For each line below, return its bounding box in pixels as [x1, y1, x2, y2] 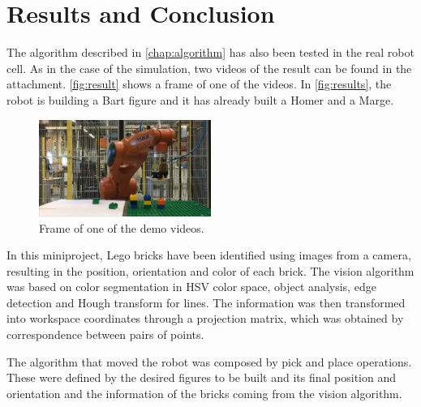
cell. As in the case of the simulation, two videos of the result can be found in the [6, 59, 412, 76]
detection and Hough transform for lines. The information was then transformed [6, 293, 406, 311]
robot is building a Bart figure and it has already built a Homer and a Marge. [6, 91, 394, 108]
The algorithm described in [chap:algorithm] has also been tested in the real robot [6, 44, 415, 61]
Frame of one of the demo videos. [39, 219, 204, 236]
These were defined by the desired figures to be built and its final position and [6, 369, 397, 386]
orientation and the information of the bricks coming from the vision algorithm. [6, 384, 402, 401]
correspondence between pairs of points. [6, 326, 204, 343]
